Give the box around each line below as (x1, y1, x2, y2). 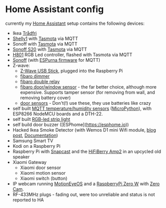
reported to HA (12, 196, 44, 203)
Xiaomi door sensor (20, 164, 61, 171)
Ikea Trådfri (12, 30, 37, 36)
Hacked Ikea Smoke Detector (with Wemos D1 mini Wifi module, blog (12, 127, 156, 133)
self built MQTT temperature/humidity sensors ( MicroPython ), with (12, 105, 152, 111)
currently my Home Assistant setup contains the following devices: (5, 20, 145, 26)
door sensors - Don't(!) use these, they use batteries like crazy (20, 100, 151, 106)
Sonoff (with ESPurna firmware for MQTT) (12, 57, 100, 63)
